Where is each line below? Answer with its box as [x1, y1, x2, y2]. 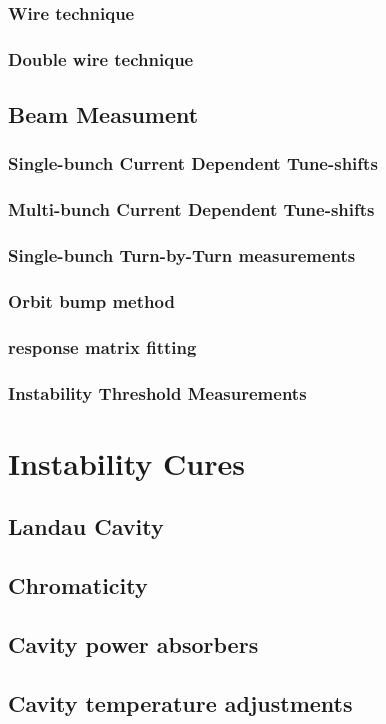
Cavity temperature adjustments [8, 687, 353, 718]
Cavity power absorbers [8, 628, 259, 659]
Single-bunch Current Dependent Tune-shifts [8, 151, 378, 176]
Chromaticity [8, 570, 148, 601]
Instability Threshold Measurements [8, 380, 307, 405]
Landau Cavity [8, 511, 164, 542]
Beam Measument [8, 99, 199, 130]
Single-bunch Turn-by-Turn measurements [8, 243, 356, 268]
